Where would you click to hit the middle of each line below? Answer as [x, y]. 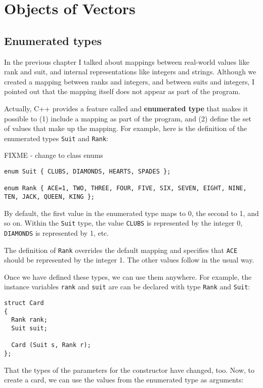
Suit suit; [29, 328]
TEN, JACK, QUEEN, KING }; [49, 197]
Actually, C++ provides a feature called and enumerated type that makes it [126, 108]
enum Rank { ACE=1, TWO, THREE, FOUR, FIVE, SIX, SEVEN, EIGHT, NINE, [125, 188]
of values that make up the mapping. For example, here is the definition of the [126, 128]
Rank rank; [29, 320]
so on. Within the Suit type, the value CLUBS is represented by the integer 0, [123, 223]
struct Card [24, 303]
